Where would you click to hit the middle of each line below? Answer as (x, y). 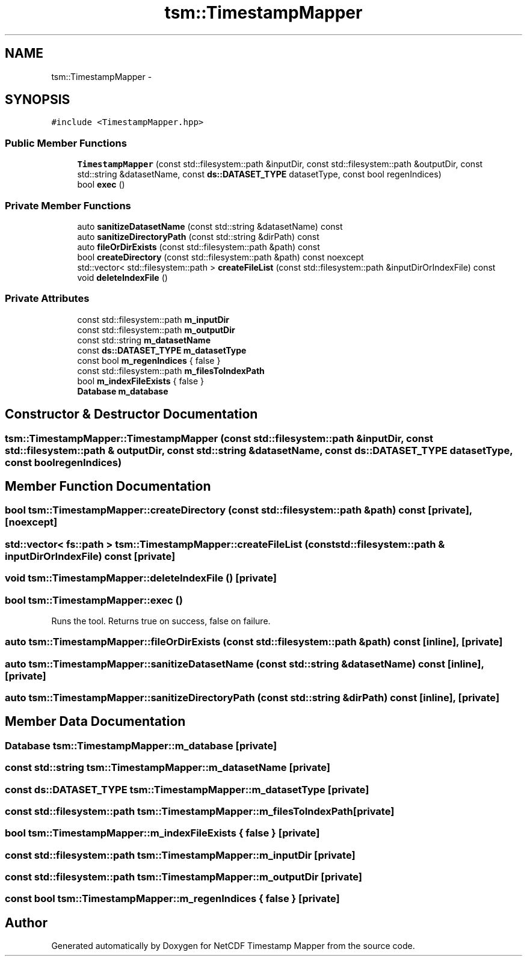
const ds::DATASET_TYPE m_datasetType (162, 350)
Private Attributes (47, 299)
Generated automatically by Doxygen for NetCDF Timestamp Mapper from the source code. (233, 946)
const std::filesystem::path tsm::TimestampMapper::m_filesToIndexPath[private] (200, 811)
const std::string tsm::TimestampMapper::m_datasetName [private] (168, 768)
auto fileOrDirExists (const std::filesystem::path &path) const (199, 247)
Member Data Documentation (95, 722)
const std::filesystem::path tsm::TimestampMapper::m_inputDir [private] (180, 855)
